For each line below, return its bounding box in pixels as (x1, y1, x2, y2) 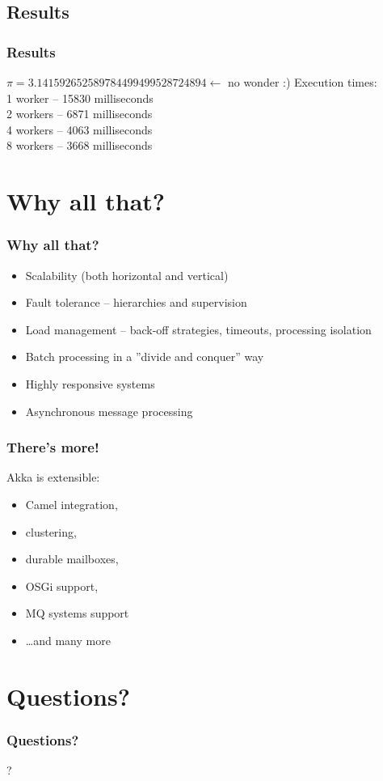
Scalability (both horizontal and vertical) (25, 266, 229, 283)
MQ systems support (25, 605, 129, 622)
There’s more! (6, 437, 99, 457)
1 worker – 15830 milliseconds (6, 89, 154, 106)
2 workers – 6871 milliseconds (6, 105, 153, 122)
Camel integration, (25, 495, 118, 512)
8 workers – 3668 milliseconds (6, 137, 153, 154)
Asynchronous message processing (25, 402, 193, 419)
